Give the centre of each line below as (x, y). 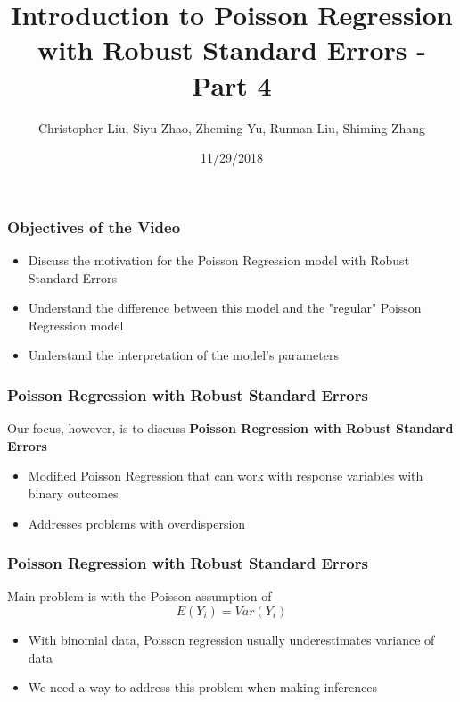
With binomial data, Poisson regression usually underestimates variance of (231, 639)
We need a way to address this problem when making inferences (203, 687)
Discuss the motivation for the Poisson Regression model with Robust (219, 259)
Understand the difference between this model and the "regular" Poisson (225, 308)
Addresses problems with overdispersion (137, 523)
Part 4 (232, 84)
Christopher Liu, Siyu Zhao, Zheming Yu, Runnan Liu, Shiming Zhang (232, 127)
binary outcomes (73, 493)
